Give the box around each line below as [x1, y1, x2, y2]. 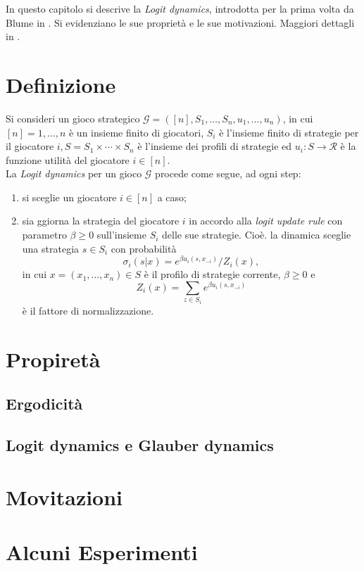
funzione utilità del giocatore [6, 152, 130, 167]
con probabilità [111, 241, 177, 255]
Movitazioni [6, 482, 123, 511]
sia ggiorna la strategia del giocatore [22, 213, 180, 228]
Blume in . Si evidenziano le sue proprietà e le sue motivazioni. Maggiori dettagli [6, 15, 355, 30]
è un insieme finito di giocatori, [68, 125, 204, 139]
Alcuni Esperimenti [6, 538, 198, 566]
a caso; [157, 189, 187, 204]
